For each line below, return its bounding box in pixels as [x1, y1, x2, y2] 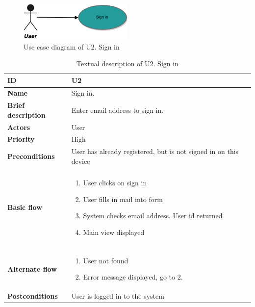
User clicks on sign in [83, 177, 147, 187]
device [71, 155, 90, 166]
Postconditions [7, 291, 58, 301]
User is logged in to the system [71, 291, 164, 301]
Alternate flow [7, 263, 57, 274]
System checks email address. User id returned [83, 210, 223, 221]
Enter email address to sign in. [71, 104, 164, 115]
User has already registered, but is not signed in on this [71, 146, 239, 156]
